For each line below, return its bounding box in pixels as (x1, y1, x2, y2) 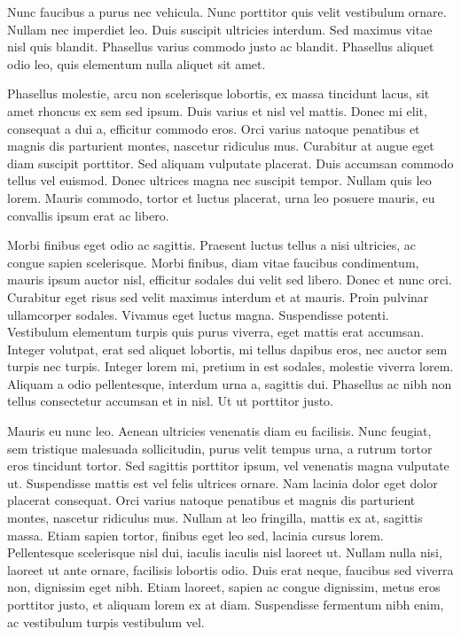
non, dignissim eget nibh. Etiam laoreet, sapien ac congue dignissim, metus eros (7, 578, 441, 596)
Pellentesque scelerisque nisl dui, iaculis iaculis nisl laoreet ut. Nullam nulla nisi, (7, 543, 442, 562)
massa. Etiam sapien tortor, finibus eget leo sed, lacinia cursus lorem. (7, 525, 384, 544)
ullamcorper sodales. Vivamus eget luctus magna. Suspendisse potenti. (7, 305, 389, 323)
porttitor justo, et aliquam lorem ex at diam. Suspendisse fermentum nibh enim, (7, 595, 444, 613)
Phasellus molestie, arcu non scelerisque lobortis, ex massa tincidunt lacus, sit (7, 84, 430, 103)
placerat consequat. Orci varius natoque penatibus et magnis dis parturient (7, 491, 416, 509)
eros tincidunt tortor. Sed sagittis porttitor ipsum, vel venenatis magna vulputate (7, 456, 449, 475)
